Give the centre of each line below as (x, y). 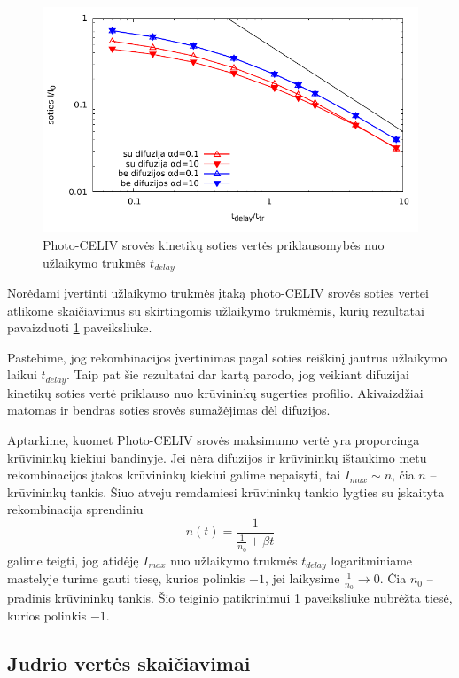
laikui (22, 374)
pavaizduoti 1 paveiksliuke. (80, 327)
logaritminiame (372, 560)
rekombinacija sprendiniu (75, 509)
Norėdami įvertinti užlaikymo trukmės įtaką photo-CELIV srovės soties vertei (218, 293)
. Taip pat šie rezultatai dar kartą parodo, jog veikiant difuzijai (237, 374)
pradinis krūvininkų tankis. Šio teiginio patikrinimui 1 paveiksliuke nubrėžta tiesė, (230, 598)
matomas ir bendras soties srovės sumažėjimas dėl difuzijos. (169, 410)
